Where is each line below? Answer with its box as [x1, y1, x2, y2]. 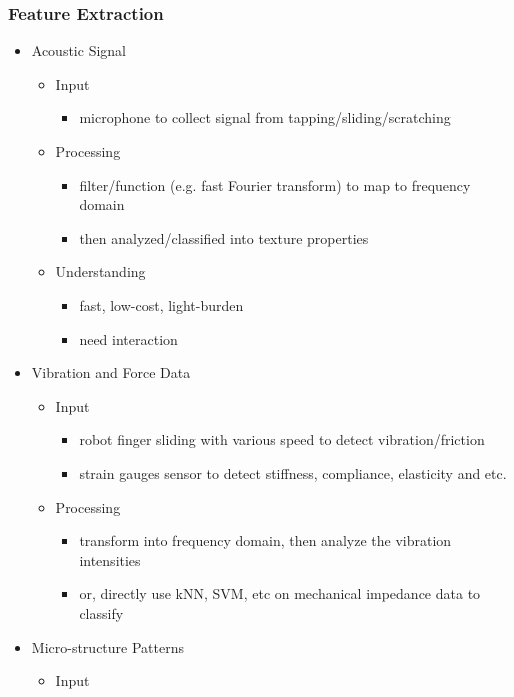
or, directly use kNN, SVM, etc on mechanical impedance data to [79, 583, 481, 604]
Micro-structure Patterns [31, 636, 184, 657]
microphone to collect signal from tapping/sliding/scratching [79, 107, 451, 128]
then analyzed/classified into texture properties [79, 227, 369, 248]
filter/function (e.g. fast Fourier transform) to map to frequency [79, 174, 471, 195]
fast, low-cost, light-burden [79, 294, 244, 315]
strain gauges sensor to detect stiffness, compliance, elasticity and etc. [79, 462, 507, 483]
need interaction [79, 328, 178, 349]
